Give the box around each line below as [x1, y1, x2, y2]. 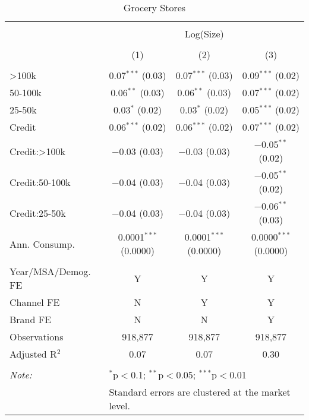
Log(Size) [184, 27, 224, 40]
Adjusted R [10, 347, 57, 361]
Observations [10, 330, 64, 343]
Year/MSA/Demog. [10, 264, 91, 278]
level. [109, 399, 131, 412]
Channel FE [10, 295, 60, 309]
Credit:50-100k [10, 175, 71, 189]
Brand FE [10, 312, 52, 326]
